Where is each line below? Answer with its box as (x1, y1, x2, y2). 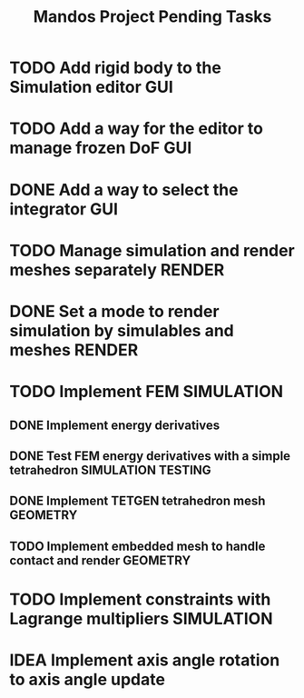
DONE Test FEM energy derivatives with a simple (9, 448, 291, 464)
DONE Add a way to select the (9, 179, 239, 200)
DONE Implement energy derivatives (9, 417, 221, 433)
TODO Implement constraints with (9, 589, 271, 610)
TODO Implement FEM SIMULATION (9, 382, 284, 402)
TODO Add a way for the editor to (9, 118, 263, 139)
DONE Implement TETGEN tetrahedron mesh (9, 494, 266, 509)
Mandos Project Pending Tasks (33, 6, 272, 27)
